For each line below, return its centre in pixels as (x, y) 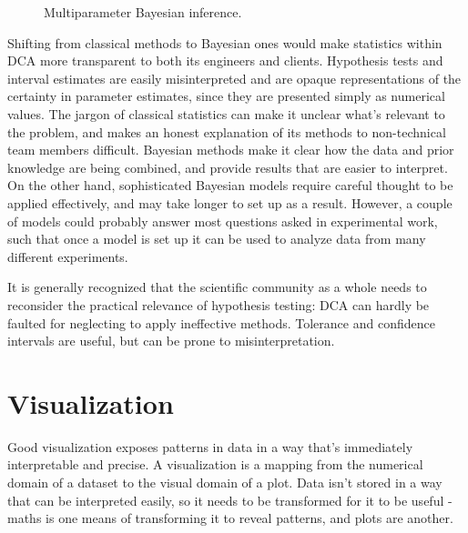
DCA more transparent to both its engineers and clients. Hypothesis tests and (225, 60)
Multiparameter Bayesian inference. (143, 12)
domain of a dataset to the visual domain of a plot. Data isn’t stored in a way (225, 482)
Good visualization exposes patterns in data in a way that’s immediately (210, 446)
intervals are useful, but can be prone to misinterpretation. (171, 341)
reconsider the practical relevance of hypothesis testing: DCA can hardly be (219, 304)
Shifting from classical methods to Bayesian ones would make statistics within (225, 42)
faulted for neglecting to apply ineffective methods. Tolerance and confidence (221, 322)
